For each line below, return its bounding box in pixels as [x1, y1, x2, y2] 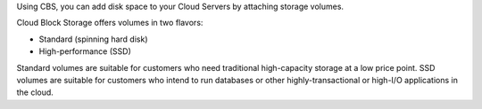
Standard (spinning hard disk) [38, 34, 148, 44]
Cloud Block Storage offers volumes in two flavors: [16, 18, 204, 28]
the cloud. [16, 87, 54, 97]
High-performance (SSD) [38, 46, 131, 57]
